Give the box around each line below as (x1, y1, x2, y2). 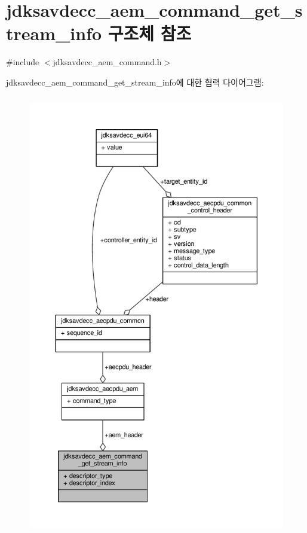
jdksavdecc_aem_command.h (53, 56, 162, 68)
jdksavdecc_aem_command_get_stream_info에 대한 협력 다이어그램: (6, 75, 264, 88)
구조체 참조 (108, 21, 192, 45)
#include (6, 56, 39, 68)
